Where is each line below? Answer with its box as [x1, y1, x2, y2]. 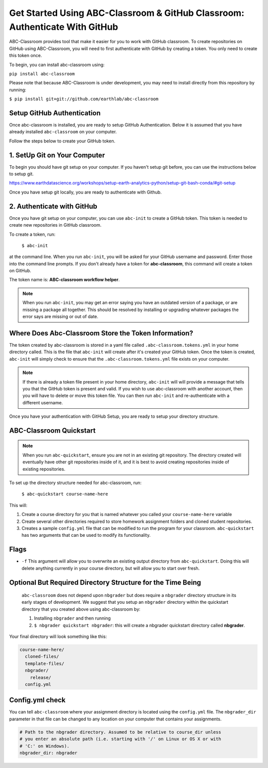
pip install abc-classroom [9, 71, 75, 76]
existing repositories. [22, 466, 66, 472]
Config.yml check [9, 696, 66, 704]
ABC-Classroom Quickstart [9, 426, 96, 435]
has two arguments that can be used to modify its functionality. [21, 532, 151, 538]
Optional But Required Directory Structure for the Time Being [9, 578, 201, 586]
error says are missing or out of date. [22, 314, 99, 320]
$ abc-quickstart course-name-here [21, 491, 109, 497]
